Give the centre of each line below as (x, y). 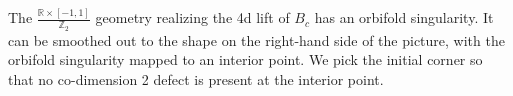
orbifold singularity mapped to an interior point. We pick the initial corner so (245, 59)
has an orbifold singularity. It (404, 17)
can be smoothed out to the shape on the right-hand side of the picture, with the (256, 39)
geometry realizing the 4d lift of (192, 17)
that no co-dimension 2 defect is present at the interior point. (196, 78)
